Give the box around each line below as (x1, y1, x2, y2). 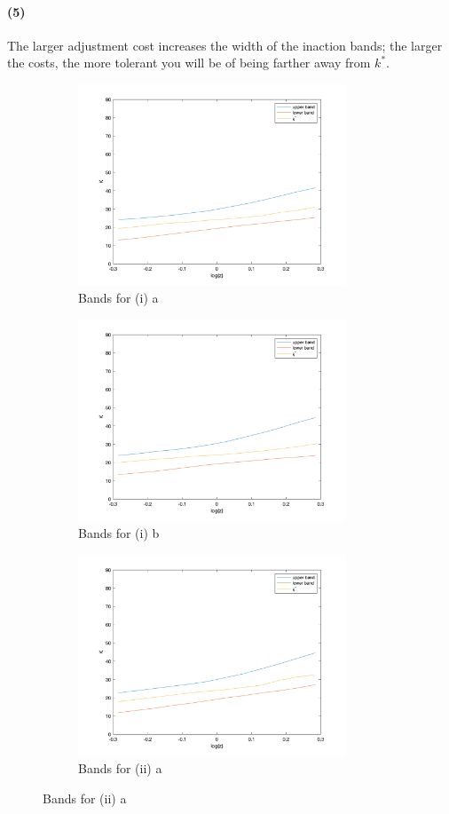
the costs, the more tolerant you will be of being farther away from (7, 53, 371, 72)
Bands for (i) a (78, 288, 159, 307)
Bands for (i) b (78, 524, 160, 542)
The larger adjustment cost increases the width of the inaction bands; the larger (7, 36, 443, 54)
